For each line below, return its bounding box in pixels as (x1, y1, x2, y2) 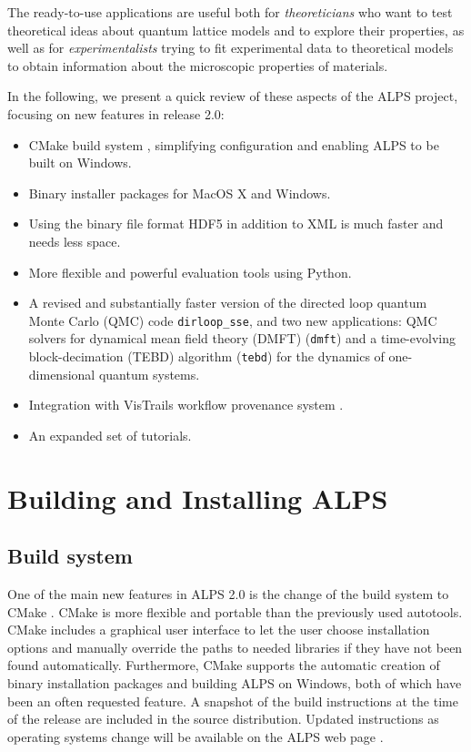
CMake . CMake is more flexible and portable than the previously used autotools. (7, 602, 463, 621)
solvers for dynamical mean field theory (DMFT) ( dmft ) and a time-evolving (28, 329, 456, 348)
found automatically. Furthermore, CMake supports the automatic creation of (7, 655, 440, 675)
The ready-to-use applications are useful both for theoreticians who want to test (7, 3, 453, 21)
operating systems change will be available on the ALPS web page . (7, 727, 384, 746)
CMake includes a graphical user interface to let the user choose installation (7, 620, 430, 639)
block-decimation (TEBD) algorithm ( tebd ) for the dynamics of (28, 347, 385, 366)
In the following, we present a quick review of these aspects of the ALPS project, (7, 86, 458, 106)
